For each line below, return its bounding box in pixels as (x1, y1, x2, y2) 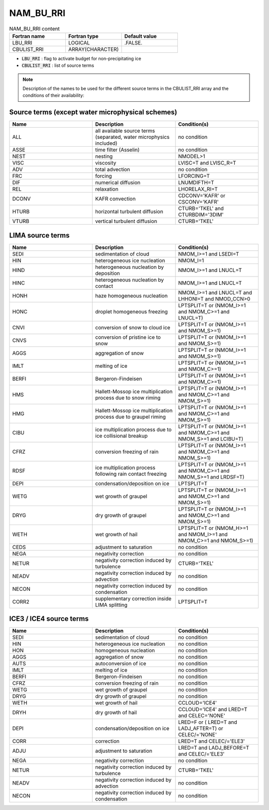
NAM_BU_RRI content (9, 25, 60, 32)
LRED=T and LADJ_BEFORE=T (178, 744, 249, 751)
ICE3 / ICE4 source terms (9, 614, 89, 623)
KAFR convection (95, 195, 136, 202)
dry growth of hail (95, 709, 137, 716)
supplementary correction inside (95, 595, 172, 602)
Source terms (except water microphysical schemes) (9, 108, 177, 117)
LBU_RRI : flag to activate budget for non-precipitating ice (21, 55, 141, 61)
